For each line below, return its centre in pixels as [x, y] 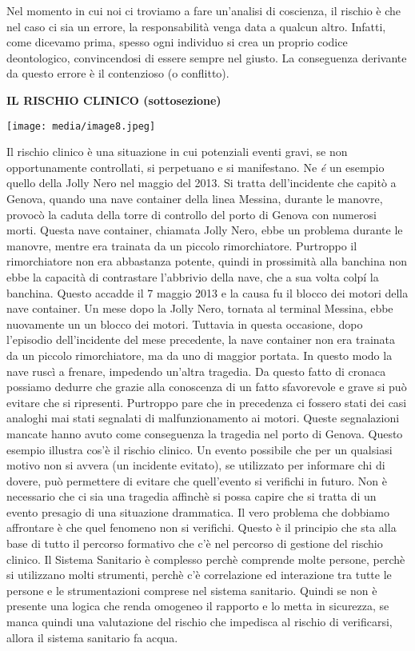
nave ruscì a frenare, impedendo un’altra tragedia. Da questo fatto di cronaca [196, 371]
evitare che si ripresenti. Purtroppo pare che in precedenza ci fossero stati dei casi [207, 402]
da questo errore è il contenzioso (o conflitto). [118, 73]
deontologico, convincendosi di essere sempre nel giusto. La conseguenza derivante [207, 57]
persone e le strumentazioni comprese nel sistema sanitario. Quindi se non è [192, 590]
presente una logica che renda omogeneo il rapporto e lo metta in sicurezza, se [198, 606]
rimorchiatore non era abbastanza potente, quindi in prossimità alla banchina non [207, 261]
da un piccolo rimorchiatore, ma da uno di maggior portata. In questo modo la [200, 355]
